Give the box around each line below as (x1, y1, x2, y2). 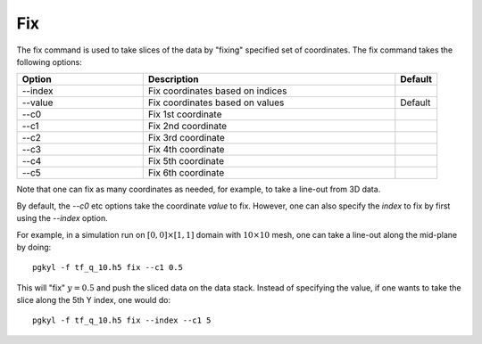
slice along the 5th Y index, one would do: (16, 295, 171, 306)
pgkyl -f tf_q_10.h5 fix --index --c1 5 (32, 315, 212, 325)
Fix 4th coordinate (147, 143, 225, 156)
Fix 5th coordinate (147, 155, 225, 168)
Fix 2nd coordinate (147, 120, 228, 133)
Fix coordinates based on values (147, 96, 285, 109)
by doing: (16, 242, 52, 252)
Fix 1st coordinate (147, 108, 222, 120)
